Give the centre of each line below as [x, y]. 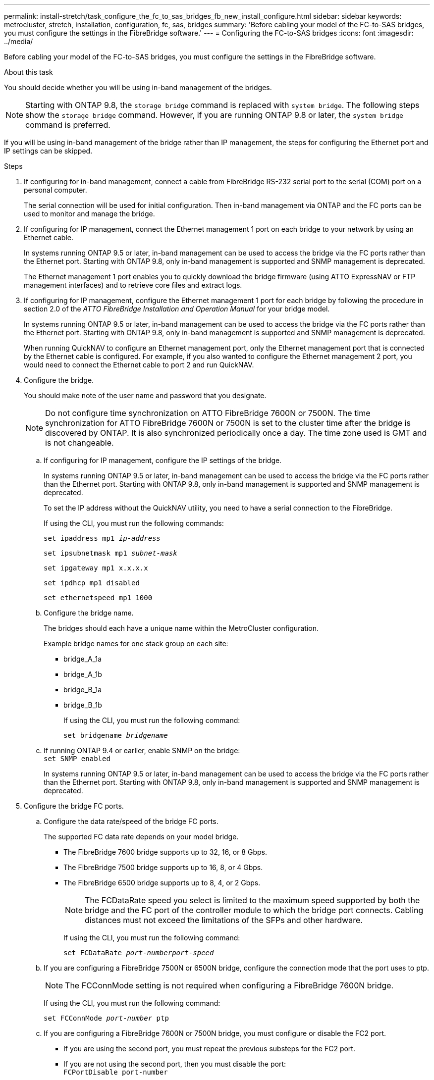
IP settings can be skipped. [48, 151]
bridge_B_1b [83, 705]
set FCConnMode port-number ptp [106, 1018]
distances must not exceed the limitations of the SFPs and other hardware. [224, 920]
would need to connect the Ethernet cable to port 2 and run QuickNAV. [139, 365]
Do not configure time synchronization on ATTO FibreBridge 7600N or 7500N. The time [208, 413]
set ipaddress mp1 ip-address [102, 538]
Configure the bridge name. [89, 613]
